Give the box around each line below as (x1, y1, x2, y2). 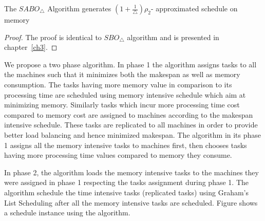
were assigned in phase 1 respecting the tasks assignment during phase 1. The (4, 177, 249, 188)
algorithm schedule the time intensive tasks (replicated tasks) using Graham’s (4, 187, 249, 197)
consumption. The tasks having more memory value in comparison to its (4, 79, 232, 89)
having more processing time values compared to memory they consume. (4, 150, 232, 160)
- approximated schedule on (151, 3, 238, 13)
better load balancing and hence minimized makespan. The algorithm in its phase (4, 129, 261, 140)
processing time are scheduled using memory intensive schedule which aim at (4, 89, 246, 100)
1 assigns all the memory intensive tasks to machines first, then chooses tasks (4, 139, 247, 150)
